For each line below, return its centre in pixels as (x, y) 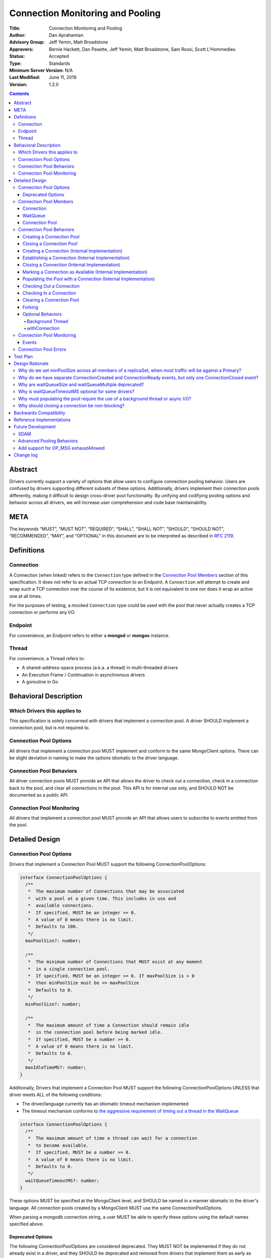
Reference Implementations (42, 420)
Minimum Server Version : (37, 70)
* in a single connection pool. (69, 969)
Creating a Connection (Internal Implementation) (73, 251)
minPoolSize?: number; (53, 1004)
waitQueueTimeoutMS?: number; (62, 1181)
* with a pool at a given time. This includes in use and (102, 898)
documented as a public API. (39, 795)
